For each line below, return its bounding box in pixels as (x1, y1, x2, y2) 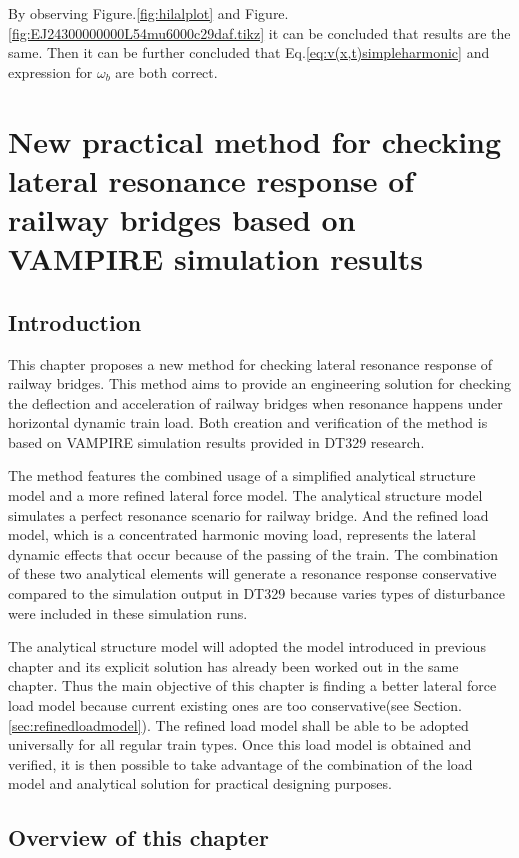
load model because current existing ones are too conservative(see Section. (8, 695, 462, 716)
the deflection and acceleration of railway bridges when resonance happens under (8, 392, 503, 413)
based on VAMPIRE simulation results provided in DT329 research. (8, 431, 425, 452)
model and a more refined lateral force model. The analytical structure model (8, 485, 483, 506)
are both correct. (115, 61, 218, 82)
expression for (8, 61, 93, 82)
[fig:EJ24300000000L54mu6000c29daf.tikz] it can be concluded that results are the (8, 22, 511, 43)
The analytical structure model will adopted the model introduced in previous (8, 636, 486, 657)
